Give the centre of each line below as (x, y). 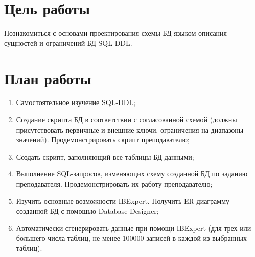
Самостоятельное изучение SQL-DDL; (76, 102)
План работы (48, 78)
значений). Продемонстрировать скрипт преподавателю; (103, 139)
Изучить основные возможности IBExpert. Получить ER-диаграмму (123, 201)
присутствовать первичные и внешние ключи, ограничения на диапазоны (130, 129)
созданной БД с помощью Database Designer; (87, 211)
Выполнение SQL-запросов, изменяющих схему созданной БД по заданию (132, 174)
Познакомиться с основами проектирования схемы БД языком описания (116, 33)
